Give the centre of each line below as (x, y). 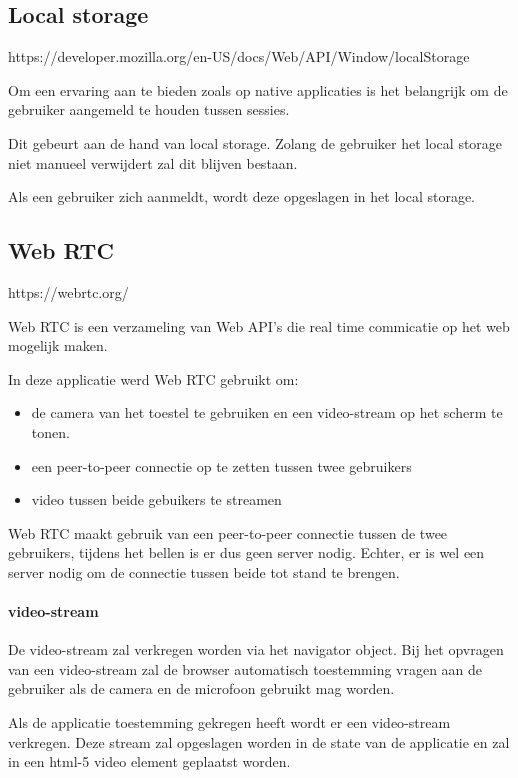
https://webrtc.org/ (68, 291)
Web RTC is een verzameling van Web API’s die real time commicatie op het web (259, 325)
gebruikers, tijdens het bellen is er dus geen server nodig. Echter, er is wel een (246, 552)
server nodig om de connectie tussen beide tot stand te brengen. (204, 571)
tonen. (50, 431)
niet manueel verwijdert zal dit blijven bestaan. (153, 162)
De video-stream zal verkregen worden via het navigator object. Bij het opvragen (256, 649)
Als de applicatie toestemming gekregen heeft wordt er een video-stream (229, 722)
